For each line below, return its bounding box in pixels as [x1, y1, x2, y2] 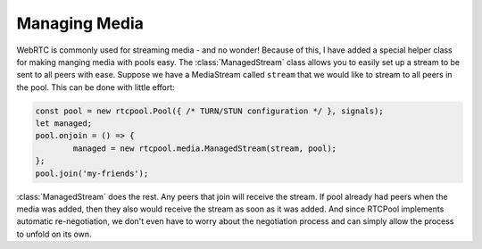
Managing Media [16, 13, 145, 33]
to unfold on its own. [16, 228, 93, 239]
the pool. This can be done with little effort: [16, 81, 176, 93]
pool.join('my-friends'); [35, 168, 149, 178]
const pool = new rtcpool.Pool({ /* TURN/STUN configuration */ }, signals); [35, 105, 384, 116]
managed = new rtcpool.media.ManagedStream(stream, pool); [72, 143, 337, 154]
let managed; [35, 119, 93, 129]
